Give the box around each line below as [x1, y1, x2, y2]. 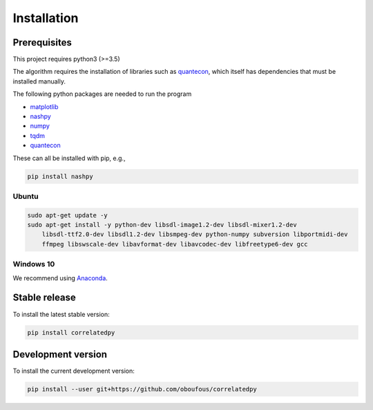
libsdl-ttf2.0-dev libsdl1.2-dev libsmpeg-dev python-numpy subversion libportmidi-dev [41, 231, 348, 238]
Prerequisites [12, 37, 72, 48]
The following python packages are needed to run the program [12, 90, 192, 98]
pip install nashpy [27, 173, 93, 180]
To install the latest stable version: [12, 310, 110, 318]
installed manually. [12, 77, 66, 86]
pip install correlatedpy [27, 329, 115, 336]
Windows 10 [12, 260, 55, 269]
